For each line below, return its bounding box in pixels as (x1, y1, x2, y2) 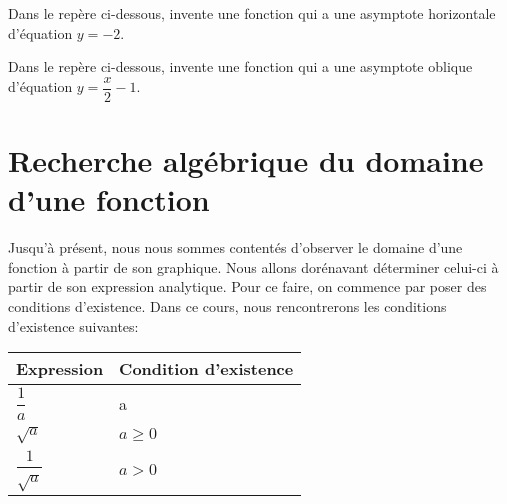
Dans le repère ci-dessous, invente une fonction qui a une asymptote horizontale (8, 3, 496, 23)
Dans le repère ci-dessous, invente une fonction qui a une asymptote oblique (8, 56, 473, 77)
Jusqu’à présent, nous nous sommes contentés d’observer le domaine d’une (8, 237, 463, 258)
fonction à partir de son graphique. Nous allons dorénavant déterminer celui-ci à (8, 256, 499, 277)
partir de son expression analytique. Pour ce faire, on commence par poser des (8, 276, 487, 297)
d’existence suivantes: (8, 315, 139, 336)
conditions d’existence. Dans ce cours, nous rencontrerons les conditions (8, 295, 447, 316)
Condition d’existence (119, 357, 294, 381)
